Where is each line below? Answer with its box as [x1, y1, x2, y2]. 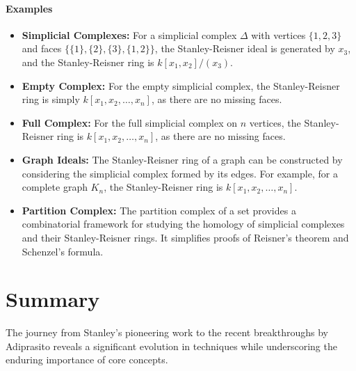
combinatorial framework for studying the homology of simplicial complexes [22, 216, 345, 231]
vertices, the [249, 115, 301, 129]
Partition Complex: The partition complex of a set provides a [22, 203, 296, 217]
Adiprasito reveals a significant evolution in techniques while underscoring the [6, 338, 337, 353]
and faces [22, 41, 62, 56]
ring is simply [22, 92, 80, 106]
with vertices [251, 27, 306, 42]
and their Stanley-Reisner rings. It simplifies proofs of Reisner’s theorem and [22, 230, 349, 244]
